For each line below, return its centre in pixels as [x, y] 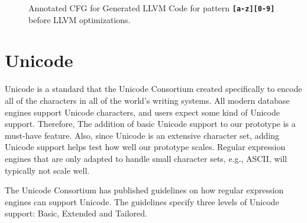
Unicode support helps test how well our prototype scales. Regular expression [145, 147]
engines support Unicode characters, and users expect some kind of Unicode [142, 112]
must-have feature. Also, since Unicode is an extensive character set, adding [142, 135]
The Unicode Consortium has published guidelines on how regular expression [144, 190]
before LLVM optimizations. [80, 19]
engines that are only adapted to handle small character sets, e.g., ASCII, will [146, 158]
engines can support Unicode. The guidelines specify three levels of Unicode [142, 201]
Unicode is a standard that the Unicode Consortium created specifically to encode [153, 89]
